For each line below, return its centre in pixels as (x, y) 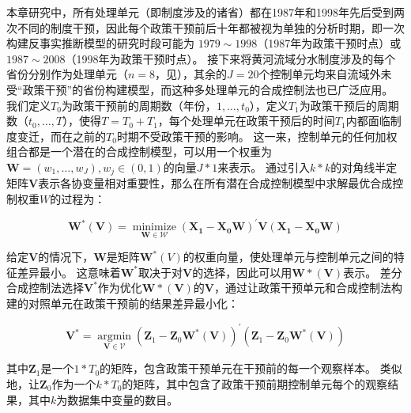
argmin (115, 337)
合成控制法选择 (45, 288)
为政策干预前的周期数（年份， (139, 105)
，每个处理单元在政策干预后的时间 (246, 121)
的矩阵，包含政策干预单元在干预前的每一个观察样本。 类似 (251, 368)
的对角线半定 (364, 167)
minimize (154, 227)
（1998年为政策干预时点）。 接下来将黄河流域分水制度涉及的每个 (230, 58)
